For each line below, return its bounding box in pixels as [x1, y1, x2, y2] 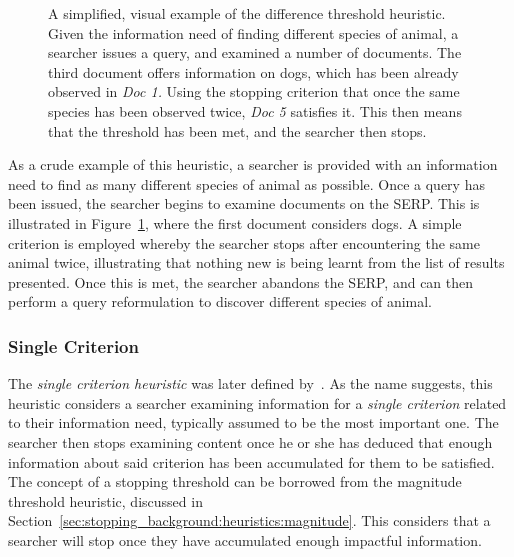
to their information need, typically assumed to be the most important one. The [8, 412, 499, 433]
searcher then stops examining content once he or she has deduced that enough [8, 431, 493, 452]
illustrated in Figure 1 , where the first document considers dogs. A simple [8, 212, 462, 233]
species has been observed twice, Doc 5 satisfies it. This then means [48, 100, 462, 121]
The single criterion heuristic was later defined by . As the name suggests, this [8, 373, 493, 394]
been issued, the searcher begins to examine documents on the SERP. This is [8, 193, 480, 214]
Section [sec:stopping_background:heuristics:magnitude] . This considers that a [8, 510, 491, 531]
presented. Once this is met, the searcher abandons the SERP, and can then [8, 271, 474, 292]
